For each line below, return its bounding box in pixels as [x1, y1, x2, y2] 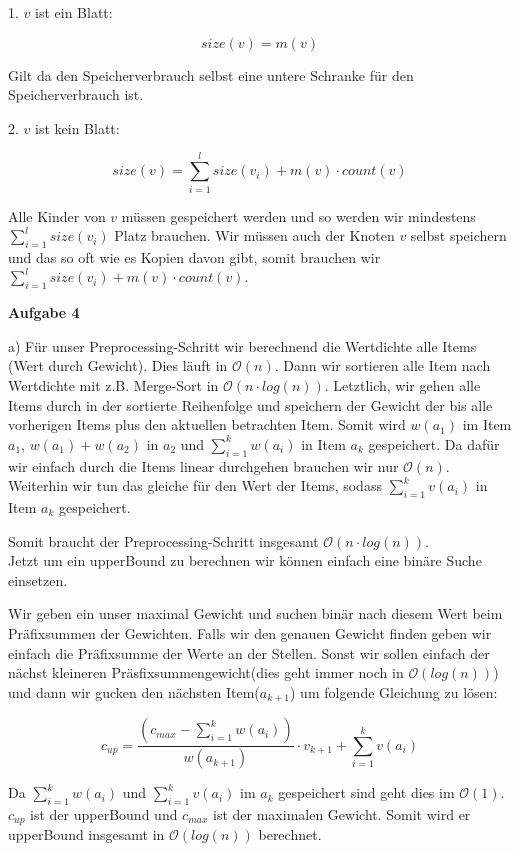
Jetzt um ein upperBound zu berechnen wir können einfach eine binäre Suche [8, 550, 482, 571]
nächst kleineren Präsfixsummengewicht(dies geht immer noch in [8, 662, 404, 683]
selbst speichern [410, 225, 507, 246]
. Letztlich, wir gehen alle [324, 375, 481, 396]
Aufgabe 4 [8, 302, 80, 323]
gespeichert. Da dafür [368, 433, 500, 454]
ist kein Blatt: [35, 117, 120, 138]
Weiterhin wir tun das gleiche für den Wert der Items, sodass [8, 475, 382, 496]
